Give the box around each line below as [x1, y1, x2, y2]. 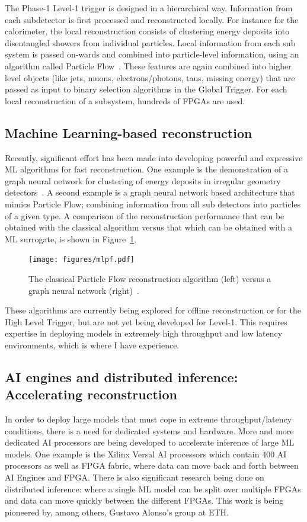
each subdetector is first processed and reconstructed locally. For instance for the [5, 13, 299, 25]
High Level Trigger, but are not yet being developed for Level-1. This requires [5, 315, 287, 328]
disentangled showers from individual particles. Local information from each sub [5, 36, 296, 49]
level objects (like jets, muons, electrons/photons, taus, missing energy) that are [5, 71, 295, 84]
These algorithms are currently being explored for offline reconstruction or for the [5, 304, 301, 316]
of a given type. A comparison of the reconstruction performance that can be [5, 209, 284, 222]
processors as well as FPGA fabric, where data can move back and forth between [5, 459, 299, 472]
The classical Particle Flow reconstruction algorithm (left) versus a [28, 272, 271, 284]
